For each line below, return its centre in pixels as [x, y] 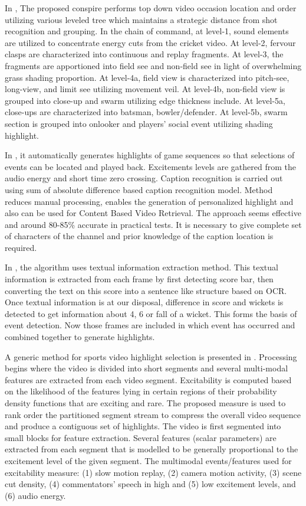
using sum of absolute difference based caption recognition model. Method [139, 189]
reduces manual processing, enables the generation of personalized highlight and [149, 201]
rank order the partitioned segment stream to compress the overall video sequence [153, 414]
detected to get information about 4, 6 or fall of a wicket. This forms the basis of [151, 313]
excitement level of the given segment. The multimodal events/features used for [148, 460]
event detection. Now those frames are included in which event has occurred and [150, 325]
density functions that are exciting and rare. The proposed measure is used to [145, 403]
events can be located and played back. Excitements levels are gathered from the [150, 166]
